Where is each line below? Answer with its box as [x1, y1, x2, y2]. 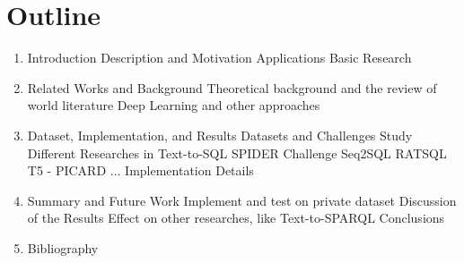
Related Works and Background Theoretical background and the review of [27, 78, 437, 97]
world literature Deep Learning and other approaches [27, 96, 320, 115]
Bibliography [27, 238, 99, 257]
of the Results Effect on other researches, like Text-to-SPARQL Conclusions [27, 208, 445, 227]
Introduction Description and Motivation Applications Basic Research [27, 48, 412, 67]
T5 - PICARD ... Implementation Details [27, 161, 254, 180]
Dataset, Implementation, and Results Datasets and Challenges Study [27, 125, 413, 144]
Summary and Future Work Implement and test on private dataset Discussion [27, 191, 457, 209]
